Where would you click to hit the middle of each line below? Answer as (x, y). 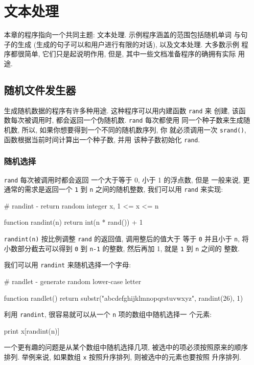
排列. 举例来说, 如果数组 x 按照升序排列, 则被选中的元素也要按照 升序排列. (123, 357)
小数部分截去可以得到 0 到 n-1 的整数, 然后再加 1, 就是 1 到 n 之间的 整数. (122, 248)
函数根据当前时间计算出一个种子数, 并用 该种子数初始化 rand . (102, 139)
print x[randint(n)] (32, 330)
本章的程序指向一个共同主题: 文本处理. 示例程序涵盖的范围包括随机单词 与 (122, 35)
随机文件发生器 (40, 90)
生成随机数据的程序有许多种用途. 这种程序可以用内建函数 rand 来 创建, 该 (121, 110)
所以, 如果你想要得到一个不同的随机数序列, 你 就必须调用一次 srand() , (134, 130)
